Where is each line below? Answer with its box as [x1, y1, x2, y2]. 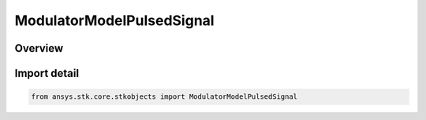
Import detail [14, 67, 79, 80]
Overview [14, 42, 64, 55]
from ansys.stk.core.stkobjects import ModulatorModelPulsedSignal [31, 93, 298, 101]
